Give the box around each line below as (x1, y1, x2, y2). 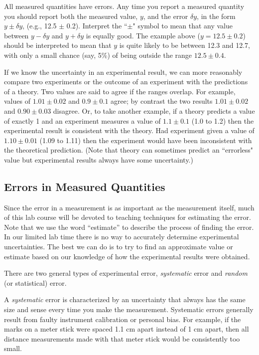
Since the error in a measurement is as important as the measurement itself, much (4, 202, 255, 212)
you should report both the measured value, (4, 10, 138, 21)
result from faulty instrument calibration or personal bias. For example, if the (4, 314, 241, 324)
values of (4, 96, 30, 106)
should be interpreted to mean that (4, 40, 112, 50)
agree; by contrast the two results (111, 96, 213, 106)
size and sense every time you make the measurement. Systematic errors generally (4, 304, 254, 315)
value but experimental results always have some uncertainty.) (4, 154, 193, 165)
